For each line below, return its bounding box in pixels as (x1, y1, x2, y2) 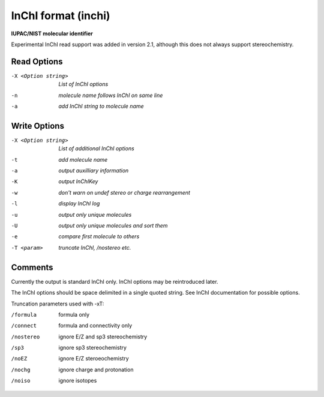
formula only (58, 311, 90, 318)
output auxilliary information (58, 167, 129, 174)
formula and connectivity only (58, 322, 133, 329)
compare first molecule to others (58, 233, 140, 240)
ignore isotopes (58, 377, 97, 384)
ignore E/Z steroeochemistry (58, 355, 129, 362)
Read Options (11, 56, 63, 66)
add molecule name (58, 156, 108, 163)
